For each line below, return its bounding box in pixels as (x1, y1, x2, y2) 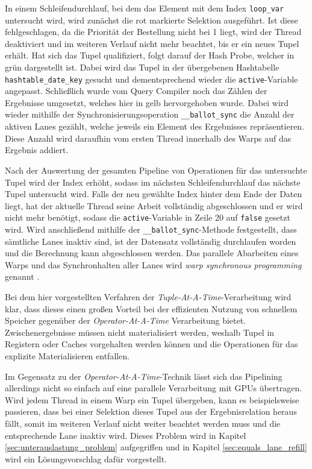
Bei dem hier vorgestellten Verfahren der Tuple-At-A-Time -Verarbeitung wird (5, 290, 292, 303)
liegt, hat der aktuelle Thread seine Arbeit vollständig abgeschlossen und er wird (5, 199, 303, 212)
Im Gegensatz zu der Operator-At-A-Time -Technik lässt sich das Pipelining (5, 370, 282, 382)
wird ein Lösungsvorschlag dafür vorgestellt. (5, 452, 167, 465)
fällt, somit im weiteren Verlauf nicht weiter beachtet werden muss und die (5, 417, 281, 429)
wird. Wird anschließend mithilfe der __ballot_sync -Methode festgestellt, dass (5, 222, 297, 235)
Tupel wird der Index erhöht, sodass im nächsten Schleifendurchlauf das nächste (5, 175, 301, 188)
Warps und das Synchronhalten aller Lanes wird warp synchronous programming (5, 258, 302, 271)
